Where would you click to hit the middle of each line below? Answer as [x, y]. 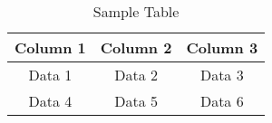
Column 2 [136, 47]
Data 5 [136, 101]
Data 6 [222, 101]
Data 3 [222, 75]
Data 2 [136, 75]
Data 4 [50, 101]
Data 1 [50, 75]
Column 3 [222, 47]
